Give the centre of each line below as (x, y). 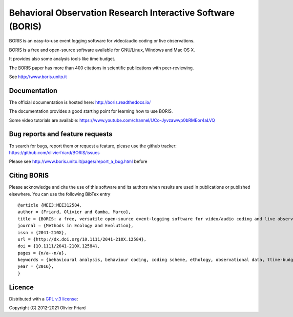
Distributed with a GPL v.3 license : (43, 299)
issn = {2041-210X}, (42, 232)
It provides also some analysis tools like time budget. (62, 59)
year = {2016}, (36, 267)
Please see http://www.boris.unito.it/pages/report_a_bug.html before (78, 161)
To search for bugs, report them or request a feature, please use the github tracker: (93, 146)
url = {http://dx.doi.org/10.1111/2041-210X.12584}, (82, 239)
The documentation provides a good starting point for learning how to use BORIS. (91, 111)
